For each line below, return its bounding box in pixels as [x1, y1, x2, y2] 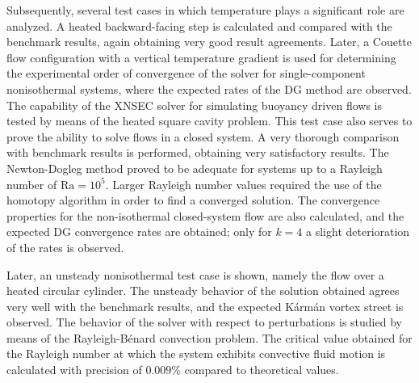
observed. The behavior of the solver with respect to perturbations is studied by [6, 314, 402, 330]
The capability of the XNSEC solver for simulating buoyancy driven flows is [6, 96, 382, 113]
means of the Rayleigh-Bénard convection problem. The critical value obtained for [6, 329, 413, 346]
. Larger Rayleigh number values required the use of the [105, 175, 382, 192]
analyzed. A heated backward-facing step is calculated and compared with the [6, 17, 392, 34]
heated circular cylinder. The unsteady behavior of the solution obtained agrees [6, 282, 400, 299]
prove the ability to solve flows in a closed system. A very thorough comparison [6, 128, 400, 145]
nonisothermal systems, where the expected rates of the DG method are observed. [6, 80, 412, 97]
